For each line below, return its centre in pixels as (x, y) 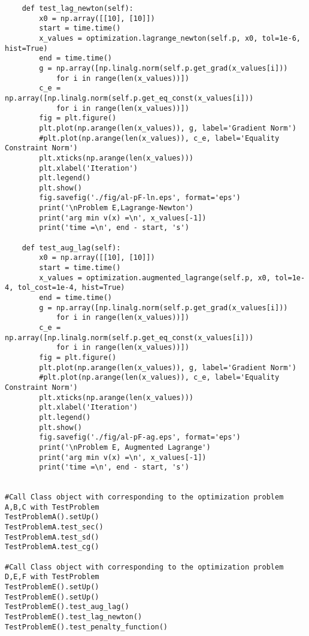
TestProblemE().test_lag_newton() (74, 617)
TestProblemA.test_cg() (52, 547)
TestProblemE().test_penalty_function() (87, 627)
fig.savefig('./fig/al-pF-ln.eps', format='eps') (140, 198)
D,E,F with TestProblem (52, 577)
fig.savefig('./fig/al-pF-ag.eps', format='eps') (140, 437)
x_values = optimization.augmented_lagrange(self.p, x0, (155, 278)
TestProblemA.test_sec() (54, 527)
